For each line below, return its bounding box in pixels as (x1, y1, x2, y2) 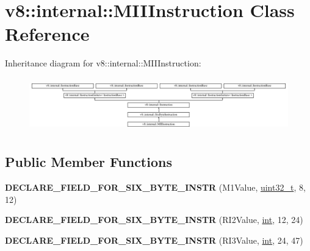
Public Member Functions (5, 152, 172, 171)
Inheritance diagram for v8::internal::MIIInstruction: (5, 57, 201, 69)
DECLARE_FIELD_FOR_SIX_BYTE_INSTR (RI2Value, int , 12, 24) (5, 213, 303, 226)
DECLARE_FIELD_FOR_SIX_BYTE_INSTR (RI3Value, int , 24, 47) (5, 233, 303, 246)
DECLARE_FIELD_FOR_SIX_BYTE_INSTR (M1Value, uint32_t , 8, (5, 181, 306, 194)
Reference (5, 21, 90, 46)
